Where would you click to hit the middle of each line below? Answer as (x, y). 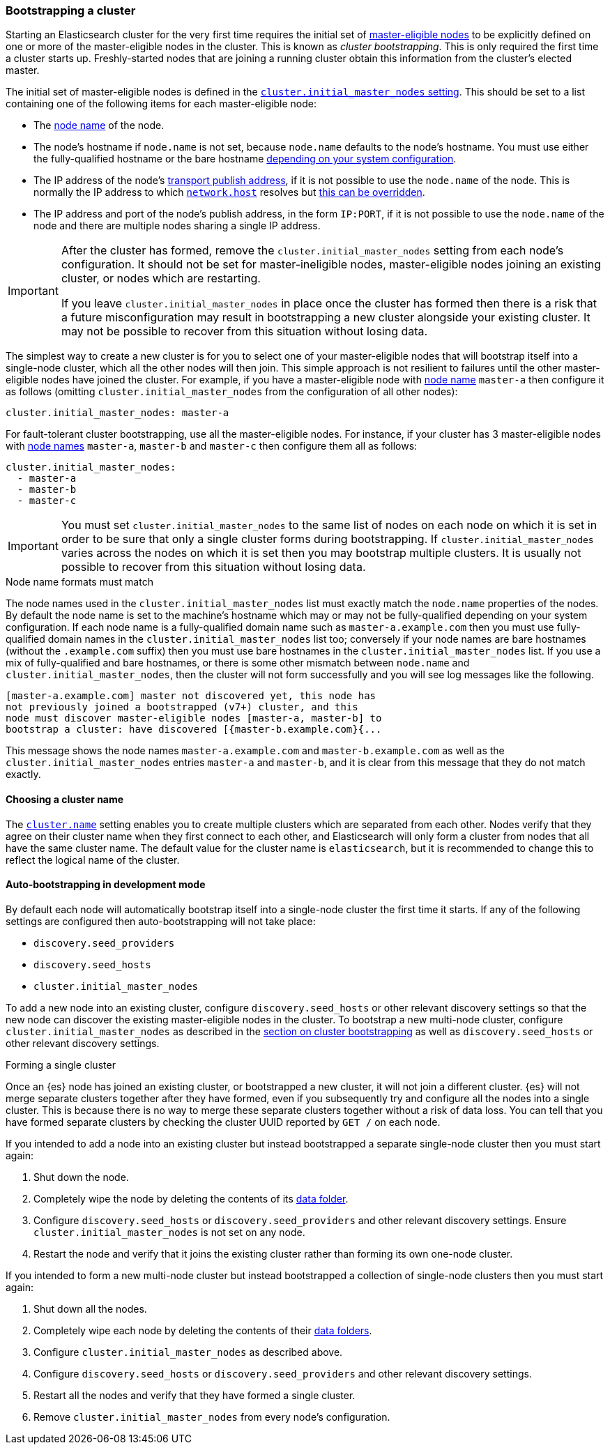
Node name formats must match (79, 582)
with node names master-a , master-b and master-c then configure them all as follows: (212, 446)
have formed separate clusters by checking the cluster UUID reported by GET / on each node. (223, 1122)
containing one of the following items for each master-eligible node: (161, 104)
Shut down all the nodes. (90, 1308)
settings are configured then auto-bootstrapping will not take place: (161, 921)
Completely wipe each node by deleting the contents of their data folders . (203, 1330)
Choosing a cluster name (65, 799)
